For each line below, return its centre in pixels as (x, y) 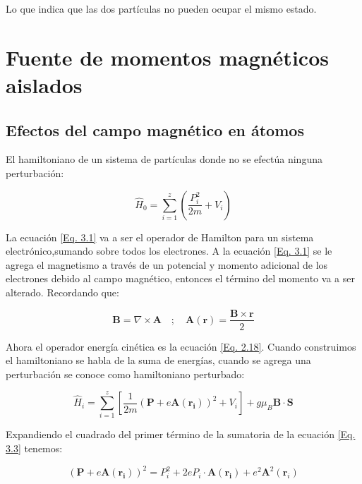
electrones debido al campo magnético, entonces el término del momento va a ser (180, 278)
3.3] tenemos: (34, 448)
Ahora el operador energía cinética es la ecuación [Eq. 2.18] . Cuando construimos (181, 346)
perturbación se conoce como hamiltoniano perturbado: (125, 374)
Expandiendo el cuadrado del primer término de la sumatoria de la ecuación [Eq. (181, 434)
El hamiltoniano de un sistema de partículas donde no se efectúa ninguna (164, 159)
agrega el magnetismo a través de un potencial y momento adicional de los (167, 264)
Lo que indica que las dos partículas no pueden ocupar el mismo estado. (161, 8)
